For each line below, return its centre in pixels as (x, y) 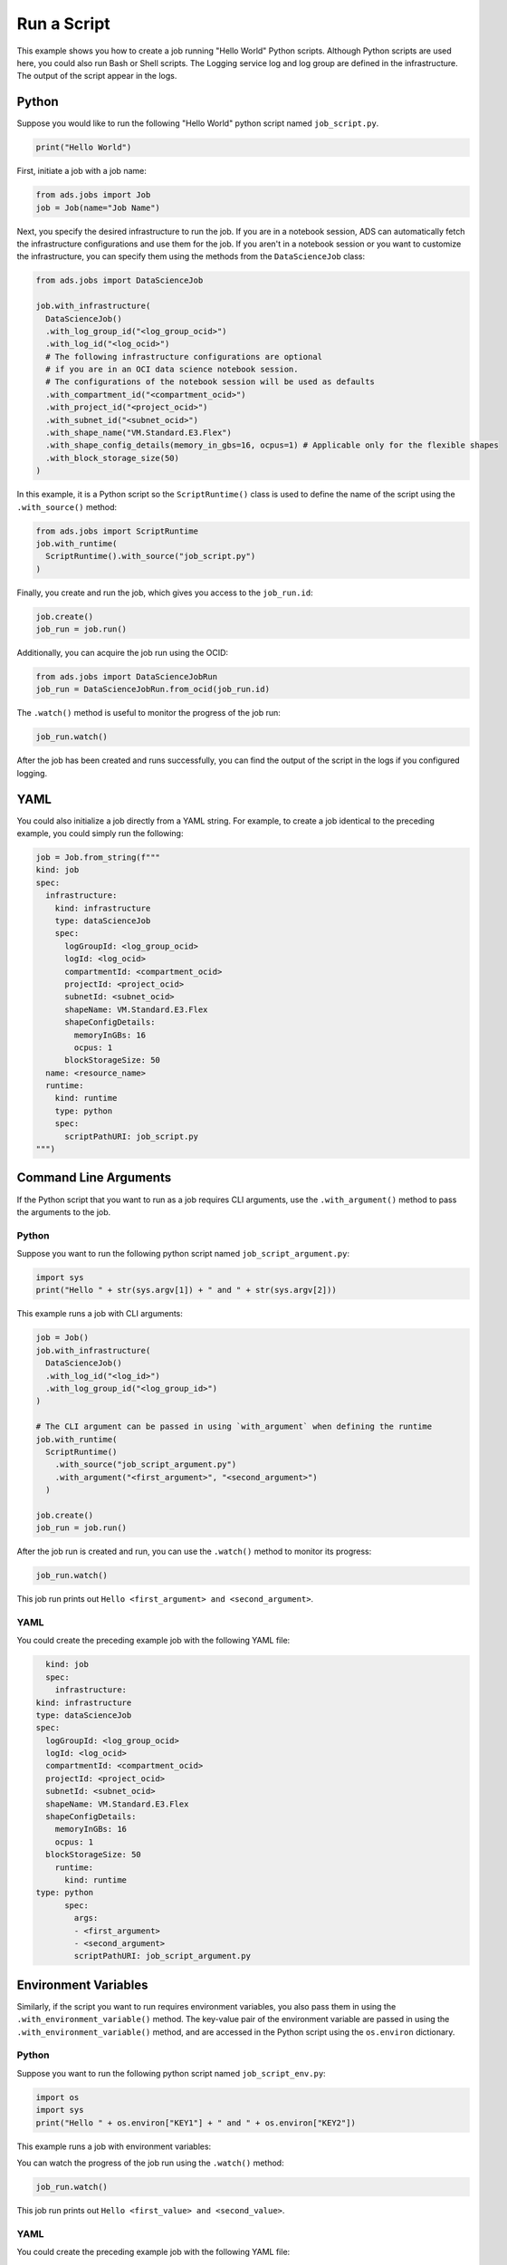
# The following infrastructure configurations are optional (184, 357)
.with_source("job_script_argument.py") (146, 1465)
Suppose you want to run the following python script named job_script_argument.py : (183, 1254)
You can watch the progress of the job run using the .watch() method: (150, 2163)
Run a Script (63, 24)
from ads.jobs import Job (93, 195)
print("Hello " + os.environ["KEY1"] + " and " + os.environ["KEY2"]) (196, 2123)
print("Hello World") (84, 148)
